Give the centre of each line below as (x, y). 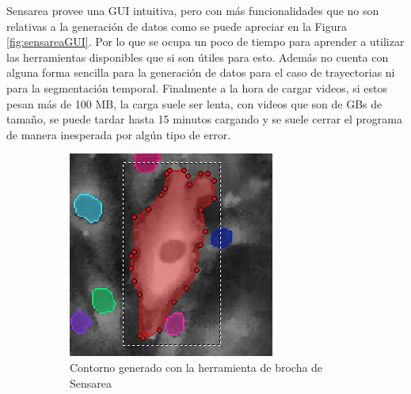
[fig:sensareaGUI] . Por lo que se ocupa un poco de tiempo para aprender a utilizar (205, 42)
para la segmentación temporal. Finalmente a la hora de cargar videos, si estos (197, 87)
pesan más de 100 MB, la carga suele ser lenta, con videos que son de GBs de (194, 103)
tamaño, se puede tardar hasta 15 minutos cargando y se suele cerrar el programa (204, 119)
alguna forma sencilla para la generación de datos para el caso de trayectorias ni (201, 72)
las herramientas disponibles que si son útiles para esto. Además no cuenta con (198, 57)
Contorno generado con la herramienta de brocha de (196, 367)
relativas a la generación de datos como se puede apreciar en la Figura (177, 26)
